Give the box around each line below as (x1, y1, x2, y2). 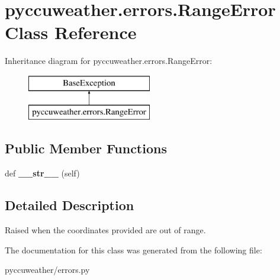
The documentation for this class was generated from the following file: (5, 243, 262, 256)
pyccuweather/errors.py (5, 263, 90, 276)
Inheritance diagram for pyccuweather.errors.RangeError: (5, 54, 213, 67)
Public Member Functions (5, 139, 167, 157)
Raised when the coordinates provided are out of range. (5, 224, 206, 236)
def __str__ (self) (5, 167, 80, 179)
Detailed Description (5, 196, 134, 214)
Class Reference (5, 20, 137, 44)
